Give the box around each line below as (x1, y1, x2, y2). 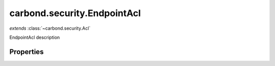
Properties (9, 47, 44, 56)
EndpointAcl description (9, 34, 60, 40)
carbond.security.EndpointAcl (9, 8, 141, 19)
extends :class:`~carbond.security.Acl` (9, 25, 91, 31)
